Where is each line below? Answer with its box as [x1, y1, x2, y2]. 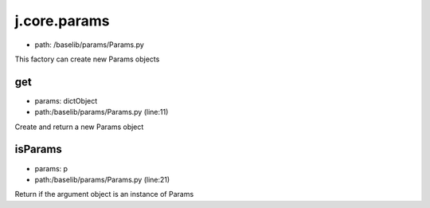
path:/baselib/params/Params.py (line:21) [34, 175, 170, 184]
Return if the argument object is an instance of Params [14, 190, 194, 199]
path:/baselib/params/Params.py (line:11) [34, 108, 169, 117]
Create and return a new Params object [14, 122, 144, 131]
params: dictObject [34, 96, 98, 105]
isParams [14, 143, 63, 156]
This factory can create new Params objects [14, 54, 160, 64]
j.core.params [14, 12, 111, 29]
